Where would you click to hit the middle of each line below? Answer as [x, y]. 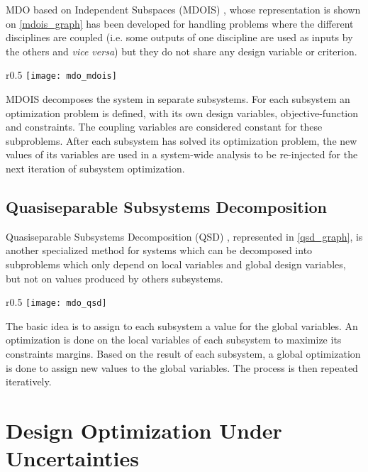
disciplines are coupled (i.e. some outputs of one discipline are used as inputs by [179, 37]
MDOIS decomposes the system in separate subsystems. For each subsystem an [178, 99]
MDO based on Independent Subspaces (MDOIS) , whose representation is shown [183, 9]
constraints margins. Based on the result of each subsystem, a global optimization [183, 354]
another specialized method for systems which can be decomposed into [159, 250]
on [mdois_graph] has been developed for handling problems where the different [180, 23]
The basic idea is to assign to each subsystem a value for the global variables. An [182, 325]
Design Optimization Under [144, 430]
